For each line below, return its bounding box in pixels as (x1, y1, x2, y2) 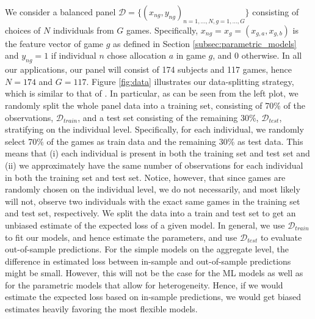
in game (176, 49, 206, 62)
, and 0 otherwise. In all (212, 49, 302, 62)
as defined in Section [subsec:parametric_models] (113, 37, 297, 50)
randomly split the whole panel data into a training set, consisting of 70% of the (5, 98, 305, 111)
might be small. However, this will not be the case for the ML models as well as (5, 266, 303, 279)
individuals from (52, 23, 114, 36)
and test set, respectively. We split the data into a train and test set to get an (5, 207, 296, 219)
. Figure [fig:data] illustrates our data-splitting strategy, (86, 75, 294, 87)
